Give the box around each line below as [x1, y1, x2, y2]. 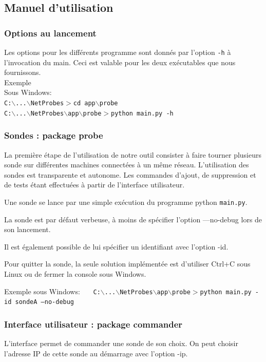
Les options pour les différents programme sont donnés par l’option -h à [4, 47, 231, 57]
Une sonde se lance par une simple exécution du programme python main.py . [4, 196, 248, 207]
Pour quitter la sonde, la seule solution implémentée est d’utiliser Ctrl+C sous [4, 258, 251, 269]
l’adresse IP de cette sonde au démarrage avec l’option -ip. [4, 348, 188, 358]
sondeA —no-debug [15, 298, 74, 306]
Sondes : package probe [4, 129, 103, 142]
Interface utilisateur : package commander [4, 317, 183, 330]
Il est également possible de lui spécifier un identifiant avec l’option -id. [4, 241, 229, 252]
